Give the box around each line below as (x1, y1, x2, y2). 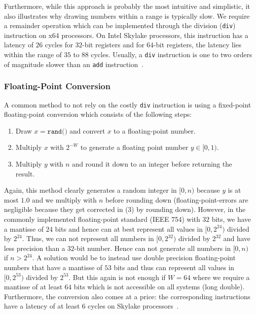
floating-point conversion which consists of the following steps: (4, 109, 192, 119)
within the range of (4, 49, 62, 60)
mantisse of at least (4, 281, 63, 292)
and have (223, 233, 251, 244)
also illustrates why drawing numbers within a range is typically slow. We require (4, 10, 250, 21)
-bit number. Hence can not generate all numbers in (74, 243, 231, 253)
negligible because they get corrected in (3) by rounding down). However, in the (4, 204, 246, 214)
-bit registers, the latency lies (153, 39, 242, 50)
